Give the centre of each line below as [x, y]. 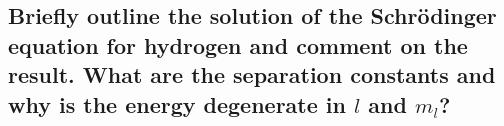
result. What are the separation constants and [252, 74]
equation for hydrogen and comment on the [238, 44]
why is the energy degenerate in [177, 103]
